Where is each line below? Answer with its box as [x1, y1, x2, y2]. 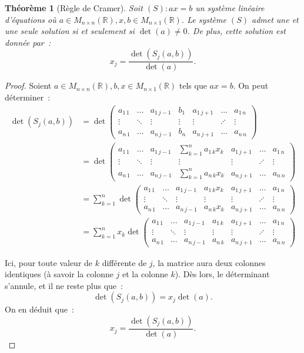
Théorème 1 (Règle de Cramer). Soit [5, 2, 143, 14]
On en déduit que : [5, 303, 74, 315]
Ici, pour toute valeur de [5, 256, 93, 268]
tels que [179, 79, 207, 92]
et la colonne [122, 268, 168, 280]
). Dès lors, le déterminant [175, 268, 270, 280]
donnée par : [5, 36, 51, 48]
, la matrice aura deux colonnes [152, 256, 266, 268]
